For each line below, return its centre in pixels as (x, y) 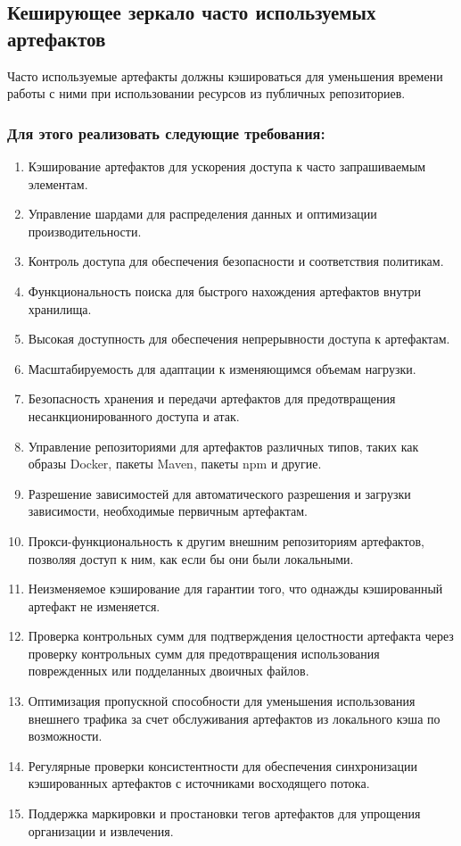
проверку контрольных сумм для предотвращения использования (204, 653)
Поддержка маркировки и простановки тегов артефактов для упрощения (224, 813)
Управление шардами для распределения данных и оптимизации (202, 214)
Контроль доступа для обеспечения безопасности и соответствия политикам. (236, 261)
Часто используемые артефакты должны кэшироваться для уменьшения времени (225, 75)
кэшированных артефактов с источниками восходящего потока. (199, 783)
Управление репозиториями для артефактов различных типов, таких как (223, 446)
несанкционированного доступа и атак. (134, 415)
